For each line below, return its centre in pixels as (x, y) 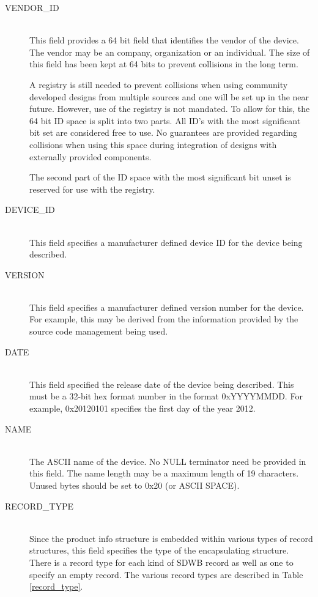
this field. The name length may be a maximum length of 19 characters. (164, 473)
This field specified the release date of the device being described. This (162, 384)
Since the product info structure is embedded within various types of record (171, 538)
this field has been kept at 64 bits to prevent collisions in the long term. (164, 64)
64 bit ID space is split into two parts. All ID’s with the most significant (165, 120)
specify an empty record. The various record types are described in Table (166, 574)
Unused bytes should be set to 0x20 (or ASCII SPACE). (135, 485)
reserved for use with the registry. (92, 189)
